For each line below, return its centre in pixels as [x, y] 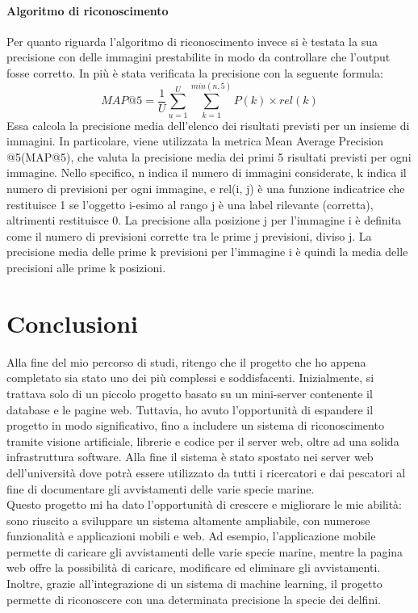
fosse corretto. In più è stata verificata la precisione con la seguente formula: [195, 72]
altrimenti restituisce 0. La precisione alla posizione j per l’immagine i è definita [204, 220]
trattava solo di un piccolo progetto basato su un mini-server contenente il [190, 393]
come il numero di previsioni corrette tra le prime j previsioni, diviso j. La [189, 235]
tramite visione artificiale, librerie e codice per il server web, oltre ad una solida [203, 441]
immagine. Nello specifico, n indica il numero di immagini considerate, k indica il [207, 172]
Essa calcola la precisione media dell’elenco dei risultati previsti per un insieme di [208, 125]
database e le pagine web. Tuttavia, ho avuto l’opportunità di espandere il [190, 409]
